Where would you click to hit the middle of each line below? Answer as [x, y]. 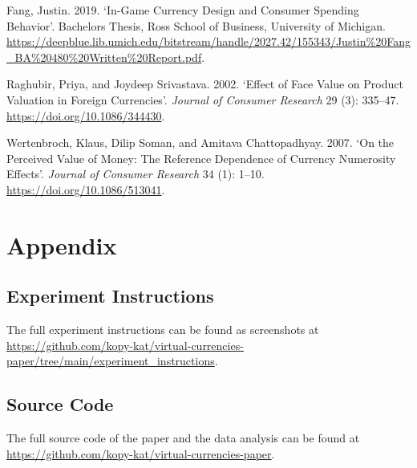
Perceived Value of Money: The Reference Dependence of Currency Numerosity [201, 158]
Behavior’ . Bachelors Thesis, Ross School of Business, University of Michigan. [196, 25]
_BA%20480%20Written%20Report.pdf [104, 57]
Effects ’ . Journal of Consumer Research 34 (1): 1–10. [136, 174]
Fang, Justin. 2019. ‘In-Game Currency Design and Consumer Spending [183, 10]
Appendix [62, 244]
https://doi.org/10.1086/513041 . [86, 189]
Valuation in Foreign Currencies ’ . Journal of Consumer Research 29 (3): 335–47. [203, 99]
